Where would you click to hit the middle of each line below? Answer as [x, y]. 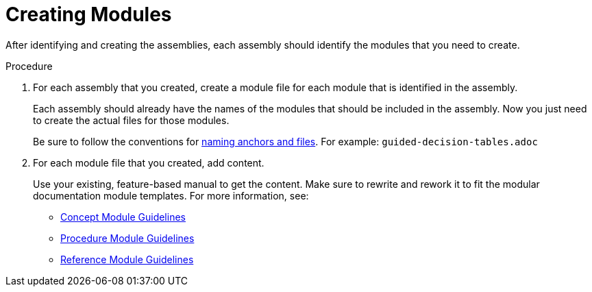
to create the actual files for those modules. [131, 120]
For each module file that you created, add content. [149, 162]
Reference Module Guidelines [127, 259]
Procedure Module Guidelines [127, 238]
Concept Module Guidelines [123, 217]
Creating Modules [89, 14]
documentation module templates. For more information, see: [171, 195]
